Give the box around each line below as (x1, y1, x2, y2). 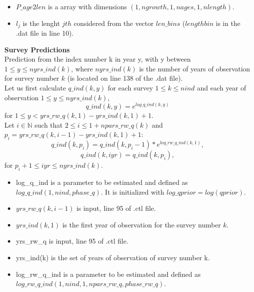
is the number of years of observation (139, 63, 250, 73)
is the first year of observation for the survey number (62, 219, 221, 229)
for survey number (4, 73, 59, 83)
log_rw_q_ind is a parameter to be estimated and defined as (16, 269, 201, 279)
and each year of (197, 83, 246, 93)
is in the (216, 18, 240, 28)
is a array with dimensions (47, 1, 127, 11)
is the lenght (23, 18, 60, 28)
